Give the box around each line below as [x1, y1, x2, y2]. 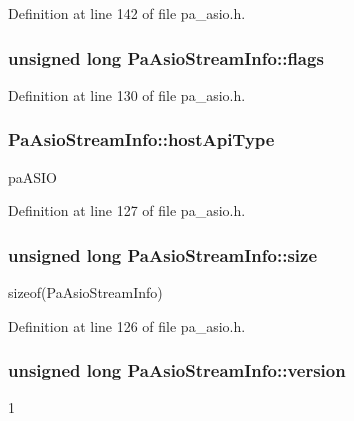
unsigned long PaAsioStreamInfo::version [8, 358, 346, 383]
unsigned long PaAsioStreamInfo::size [8, 242, 318, 267]
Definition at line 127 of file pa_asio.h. [8, 200, 246, 221]
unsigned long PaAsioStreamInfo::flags [8, 45, 324, 70]
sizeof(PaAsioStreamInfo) [8, 282, 163, 303]
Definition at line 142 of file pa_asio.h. [8, 3, 246, 23]
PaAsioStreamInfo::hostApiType [8, 127, 275, 152]
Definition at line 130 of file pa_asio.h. [8, 84, 246, 105]
